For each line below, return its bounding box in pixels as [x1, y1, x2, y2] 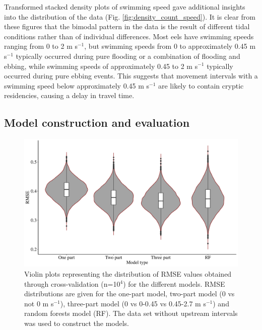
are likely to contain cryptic [158, 80, 244, 91]
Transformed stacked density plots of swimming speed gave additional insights [4, 2, 245, 12]
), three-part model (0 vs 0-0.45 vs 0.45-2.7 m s [60, 298, 206, 308]
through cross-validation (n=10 [24, 278, 120, 289]
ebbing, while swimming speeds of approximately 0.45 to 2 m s [4, 60, 198, 71]
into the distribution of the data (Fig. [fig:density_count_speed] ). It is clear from [4, 11, 255, 22]
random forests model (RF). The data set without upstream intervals [24, 308, 238, 318]
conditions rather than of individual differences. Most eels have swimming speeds [4, 31, 254, 41]
